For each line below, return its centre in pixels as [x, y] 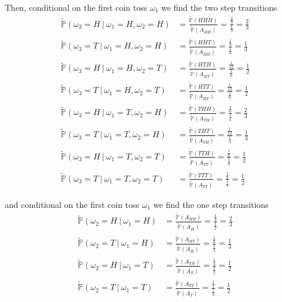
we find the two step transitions [219, 7]
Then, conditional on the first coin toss [76, 7]
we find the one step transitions [211, 204]
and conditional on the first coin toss [72, 204]
